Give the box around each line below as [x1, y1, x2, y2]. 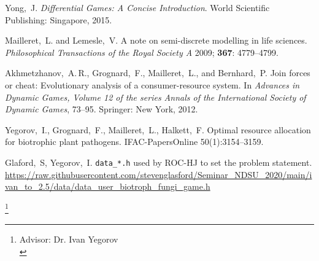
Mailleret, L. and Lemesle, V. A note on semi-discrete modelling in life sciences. [5, 34, 307, 47]
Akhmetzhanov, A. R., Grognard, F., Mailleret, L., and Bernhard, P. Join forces [5, 66, 310, 79]
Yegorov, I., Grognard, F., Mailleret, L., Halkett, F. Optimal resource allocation [5, 123, 311, 136]
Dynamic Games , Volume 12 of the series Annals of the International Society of [5, 90, 306, 103]
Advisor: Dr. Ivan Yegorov [19, 233, 118, 246]
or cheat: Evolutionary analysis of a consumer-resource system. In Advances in [5, 78, 300, 91]
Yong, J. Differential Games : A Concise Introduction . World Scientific [5, 1, 270, 14]
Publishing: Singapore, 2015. [5, 13, 112, 26]
